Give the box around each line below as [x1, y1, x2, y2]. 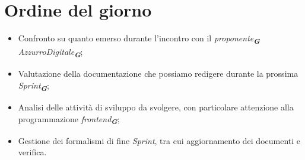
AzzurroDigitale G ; [18, 45, 83, 60]
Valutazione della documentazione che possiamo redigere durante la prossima [18, 67, 298, 80]
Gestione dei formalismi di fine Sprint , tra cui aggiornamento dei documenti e [18, 134, 301, 146]
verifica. [18, 146, 47, 158]
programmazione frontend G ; [18, 112, 120, 127]
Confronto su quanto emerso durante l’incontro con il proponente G [18, 32, 260, 46]
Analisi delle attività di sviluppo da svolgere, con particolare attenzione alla [18, 101, 294, 113]
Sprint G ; [18, 79, 49, 93]
